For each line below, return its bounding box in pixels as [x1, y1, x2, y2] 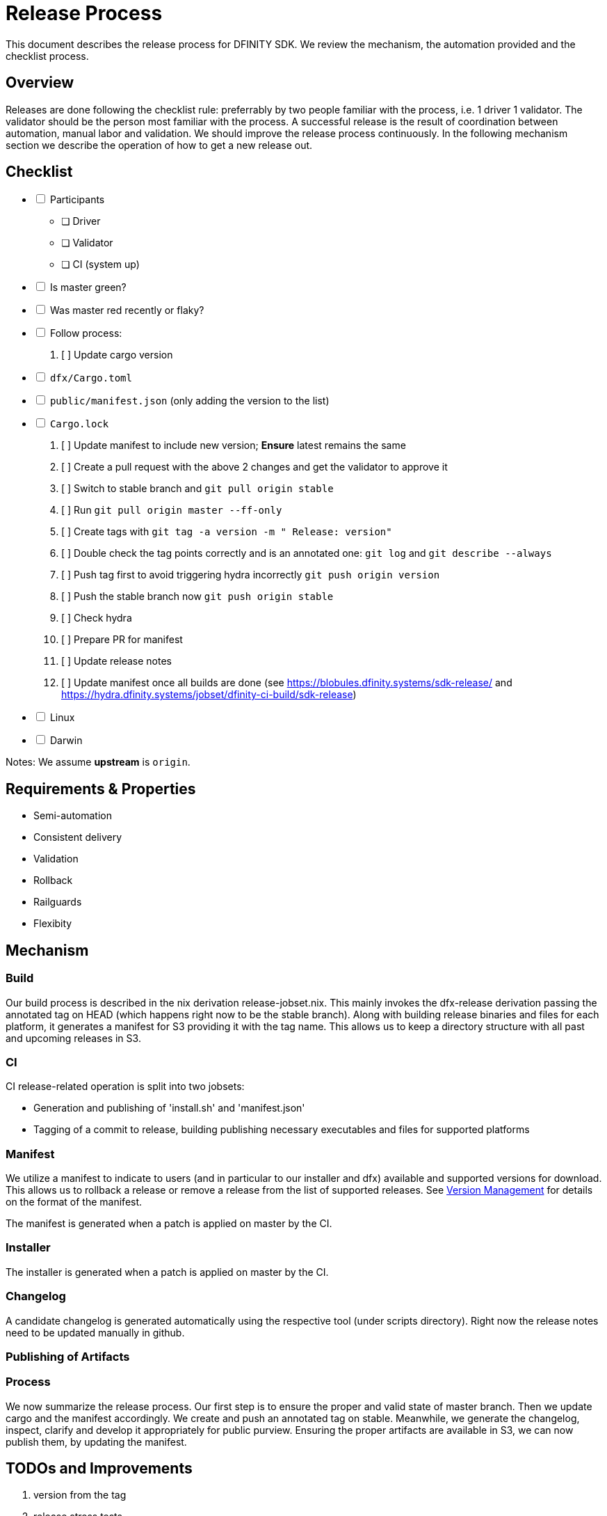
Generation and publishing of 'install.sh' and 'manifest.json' [33, 1102, 305, 1114]
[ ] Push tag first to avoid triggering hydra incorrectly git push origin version [61, 569, 440, 581]
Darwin [49, 734, 83, 747]
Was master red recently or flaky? [49, 304, 204, 317]
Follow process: [49, 327, 122, 340]
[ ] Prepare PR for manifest [61, 633, 183, 646]
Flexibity [33, 917, 72, 930]
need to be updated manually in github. [6, 1326, 185, 1339]
